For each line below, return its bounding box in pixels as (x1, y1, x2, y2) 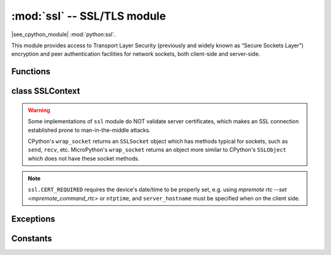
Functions (11, 66, 51, 77)
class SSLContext (11, 86, 80, 96)
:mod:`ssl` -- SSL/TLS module (11, 9, 166, 23)
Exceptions (11, 213, 55, 224)
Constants (11, 233, 52, 243)
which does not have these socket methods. (28, 154, 140, 162)
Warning (28, 106, 50, 113)
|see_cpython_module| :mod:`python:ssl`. (11, 31, 116, 38)
